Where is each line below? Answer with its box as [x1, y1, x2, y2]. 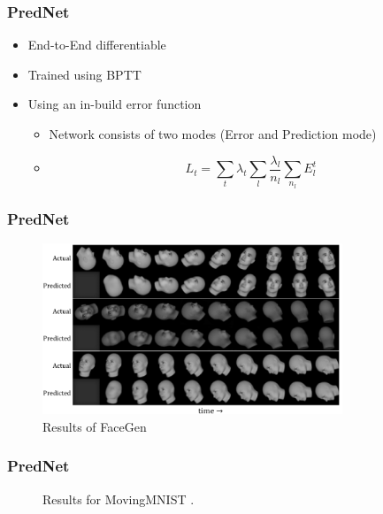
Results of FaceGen [42, 417, 147, 435]
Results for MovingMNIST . [42, 489, 195, 508]
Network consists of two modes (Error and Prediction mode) [49, 125, 377, 142]
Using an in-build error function [27, 95, 202, 113]
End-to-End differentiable [27, 35, 166, 54]
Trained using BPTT [27, 65, 142, 83]
